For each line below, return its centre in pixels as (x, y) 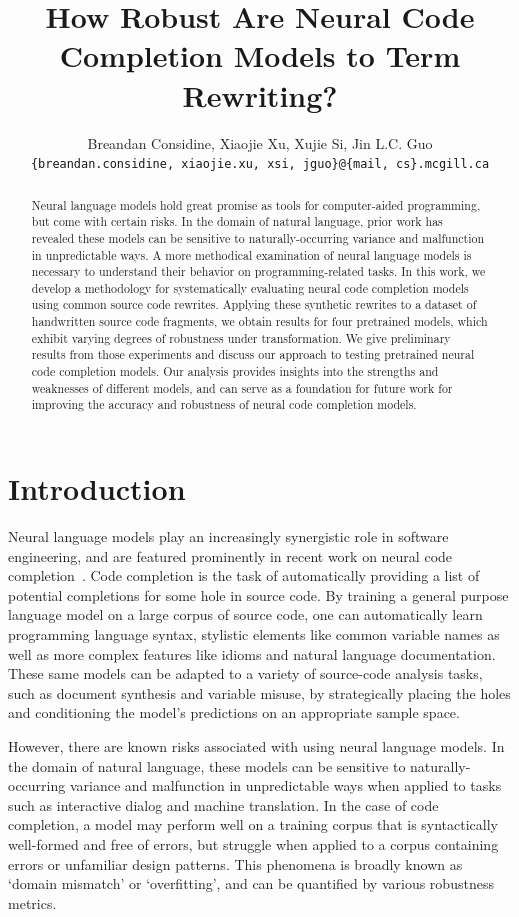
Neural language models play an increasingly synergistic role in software (228, 536)
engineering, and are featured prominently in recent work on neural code (230, 555)
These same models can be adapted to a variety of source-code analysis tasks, (245, 673)
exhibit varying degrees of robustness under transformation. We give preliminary (241, 337)
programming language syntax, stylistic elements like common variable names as (254, 633)
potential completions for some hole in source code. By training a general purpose (258, 594)
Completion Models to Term (260, 55)
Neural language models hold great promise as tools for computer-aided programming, (256, 204)
